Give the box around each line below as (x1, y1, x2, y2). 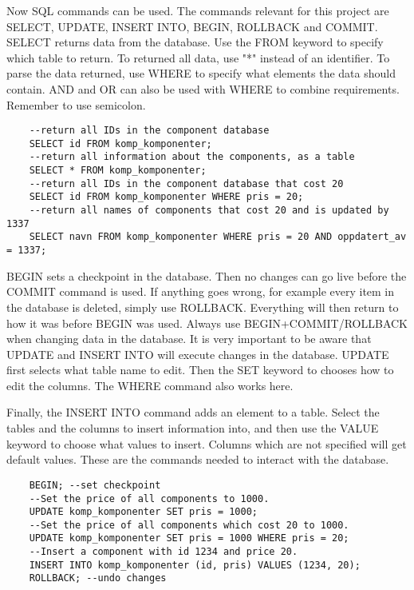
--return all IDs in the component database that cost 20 (29, 177, 344, 189)
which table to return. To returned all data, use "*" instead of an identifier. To (6, 49, 390, 66)
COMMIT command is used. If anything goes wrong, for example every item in (6, 283, 395, 300)
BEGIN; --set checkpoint (29, 479, 161, 491)
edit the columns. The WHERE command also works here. (6, 377, 294, 393)
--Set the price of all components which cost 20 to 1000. (29, 519, 349, 531)
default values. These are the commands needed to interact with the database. (6, 451, 389, 468)
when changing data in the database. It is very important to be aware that (6, 330, 372, 347)
